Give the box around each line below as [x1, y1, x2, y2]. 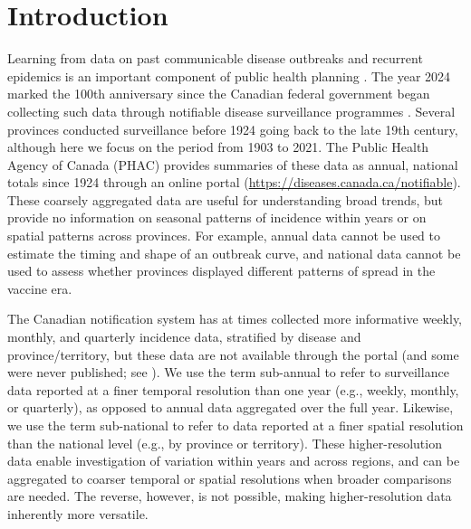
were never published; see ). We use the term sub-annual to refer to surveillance [7, 363, 449, 382]
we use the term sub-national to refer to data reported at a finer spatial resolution [7, 416, 464, 434]
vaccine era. [7, 279, 72, 298]
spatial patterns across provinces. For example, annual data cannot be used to [7, 226, 440, 245]
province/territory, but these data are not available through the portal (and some [7, 345, 459, 364]
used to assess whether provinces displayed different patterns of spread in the [7, 261, 436, 280]
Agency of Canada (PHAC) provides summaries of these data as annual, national [7, 155, 458, 174]
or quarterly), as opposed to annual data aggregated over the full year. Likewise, [7, 398, 454, 417]
